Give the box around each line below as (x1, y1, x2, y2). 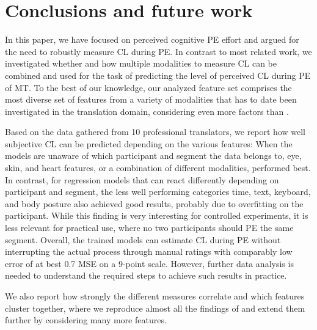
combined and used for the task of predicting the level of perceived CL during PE (5, 68, 311, 81)
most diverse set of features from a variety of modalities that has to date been (5, 93, 297, 106)
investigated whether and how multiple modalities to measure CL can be (5, 57, 277, 70)
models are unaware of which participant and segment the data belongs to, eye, (5, 149, 302, 162)
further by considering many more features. (5, 313, 167, 326)
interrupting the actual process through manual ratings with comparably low (5, 245, 293, 258)
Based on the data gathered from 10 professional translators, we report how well (5, 125, 305, 138)
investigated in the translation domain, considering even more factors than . (5, 105, 289, 117)
